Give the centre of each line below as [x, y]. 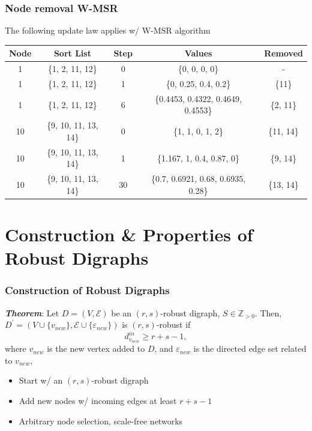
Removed [283, 53]
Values [198, 53]
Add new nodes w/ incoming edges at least [98, 400]
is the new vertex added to [96, 348]
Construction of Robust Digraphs [87, 290]
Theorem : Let [32, 312]
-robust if [173, 324]
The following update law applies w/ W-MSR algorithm [108, 30]
